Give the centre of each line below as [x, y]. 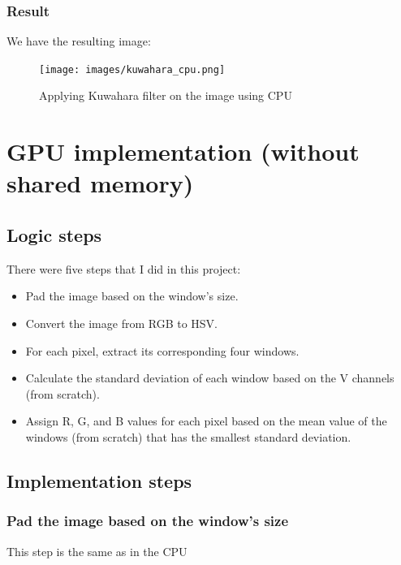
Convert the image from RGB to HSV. [122, 323]
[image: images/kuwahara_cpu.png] [132, 69]
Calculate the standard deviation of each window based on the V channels [210, 378]
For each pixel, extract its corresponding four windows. [162, 350]
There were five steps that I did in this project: [124, 268]
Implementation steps [99, 480]
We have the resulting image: [79, 41]
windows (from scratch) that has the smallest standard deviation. [188, 436]
